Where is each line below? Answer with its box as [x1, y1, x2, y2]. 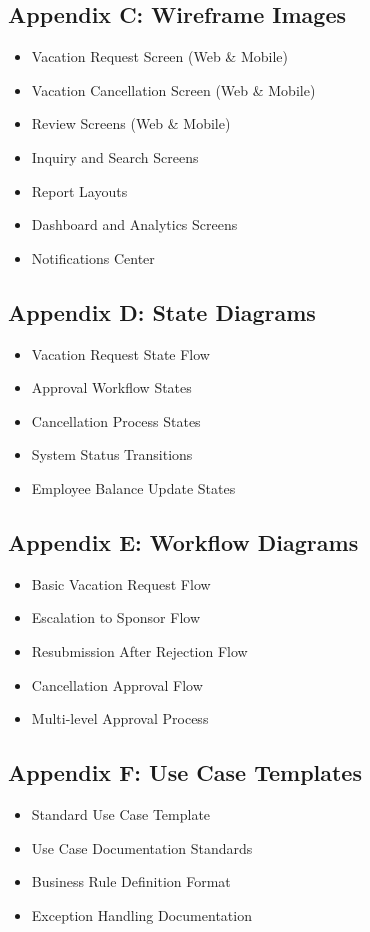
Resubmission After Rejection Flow [31, 640, 248, 661]
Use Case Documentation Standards [31, 837, 253, 858]
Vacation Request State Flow [31, 343, 210, 364]
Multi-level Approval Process [31, 708, 209, 729]
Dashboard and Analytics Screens [31, 214, 238, 235]
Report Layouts [31, 180, 128, 201]
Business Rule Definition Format [31, 871, 231, 892]
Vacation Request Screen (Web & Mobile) [31, 46, 288, 67]
